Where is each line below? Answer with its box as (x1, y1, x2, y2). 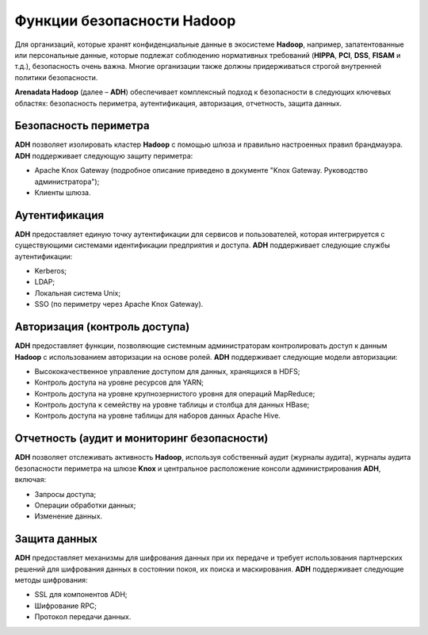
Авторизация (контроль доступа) (14, 320, 190, 334)
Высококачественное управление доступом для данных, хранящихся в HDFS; (34, 366, 300, 376)
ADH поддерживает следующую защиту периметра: (14, 151, 193, 160)
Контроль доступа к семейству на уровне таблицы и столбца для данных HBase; (34, 400, 310, 410)
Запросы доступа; (34, 489, 97, 499)
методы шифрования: (14, 576, 88, 585)
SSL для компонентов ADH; (34, 590, 128, 599)
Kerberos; (34, 266, 67, 276)
